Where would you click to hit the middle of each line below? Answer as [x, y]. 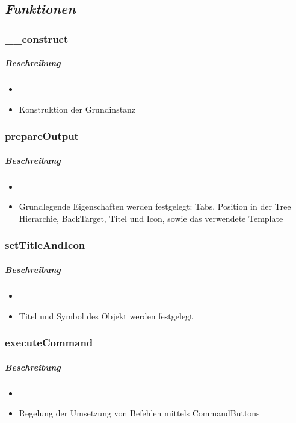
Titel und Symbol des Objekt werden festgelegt [106, 315]
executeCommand [49, 343]
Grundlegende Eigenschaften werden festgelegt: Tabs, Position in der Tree [155, 206]
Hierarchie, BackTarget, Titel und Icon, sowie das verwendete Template [151, 218]
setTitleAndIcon [45, 245]
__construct [37, 38]
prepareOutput [42, 136]
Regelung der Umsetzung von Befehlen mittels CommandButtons [139, 413]
